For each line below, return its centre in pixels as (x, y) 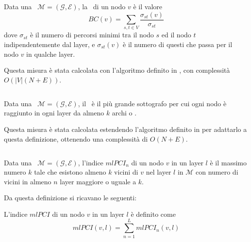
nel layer (159, 172)
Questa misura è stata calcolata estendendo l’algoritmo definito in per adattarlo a (125, 129)
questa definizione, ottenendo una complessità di (76, 138)
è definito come (153, 214)
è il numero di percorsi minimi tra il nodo (92, 35)
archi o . (124, 113)
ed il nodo (176, 35)
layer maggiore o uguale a (98, 181)
